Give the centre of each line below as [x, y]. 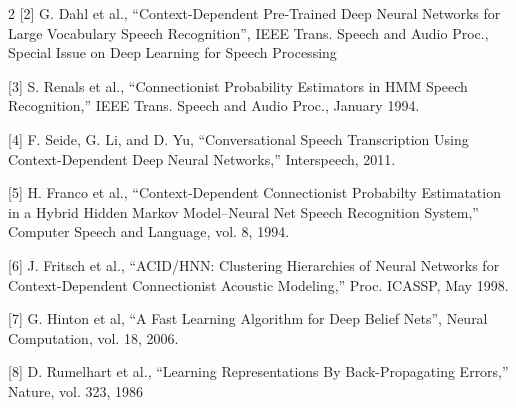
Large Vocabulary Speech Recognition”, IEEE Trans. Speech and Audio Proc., [248, 32]
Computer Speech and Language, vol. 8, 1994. [149, 231]
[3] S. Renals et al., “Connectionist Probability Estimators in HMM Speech [238, 85]
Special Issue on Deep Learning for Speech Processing [172, 52]
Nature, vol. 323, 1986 [75, 390]
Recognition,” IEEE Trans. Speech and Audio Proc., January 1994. [214, 105]
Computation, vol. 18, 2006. [93, 337]
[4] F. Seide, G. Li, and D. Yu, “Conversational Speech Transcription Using [238, 138]
